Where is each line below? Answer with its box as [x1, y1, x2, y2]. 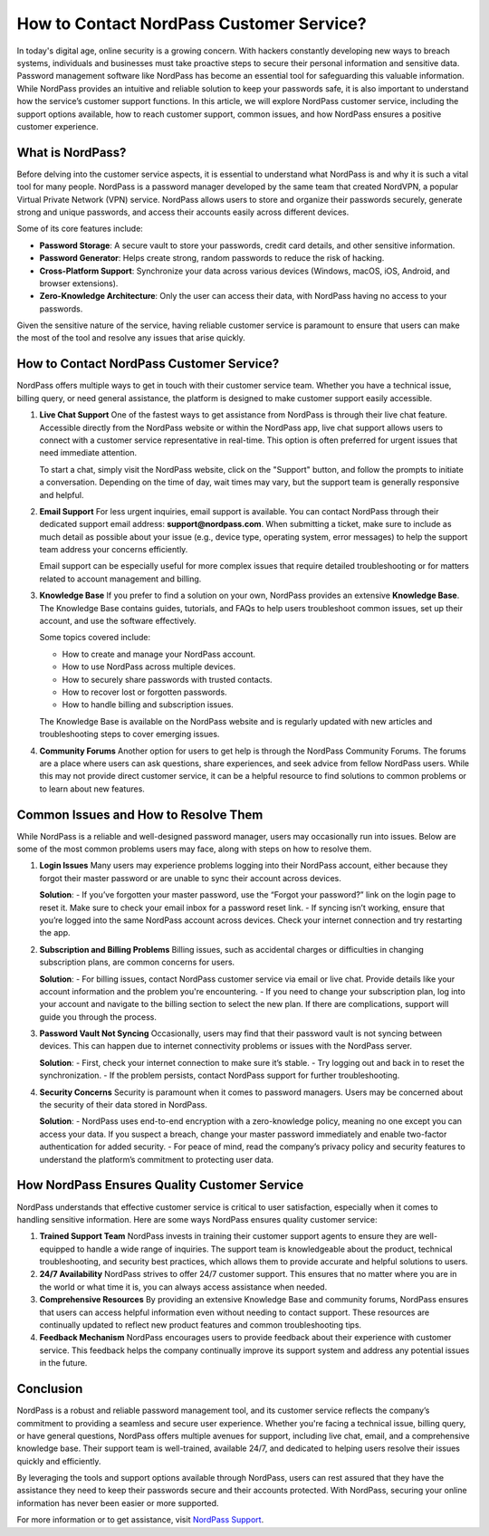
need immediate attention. [39, 447, 138, 458]
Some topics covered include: [39, 632, 151, 643]
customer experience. [16, 120, 99, 131]
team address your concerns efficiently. [39, 544, 188, 555]
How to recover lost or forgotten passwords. [62, 686, 227, 697]
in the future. [39, 1358, 88, 1368]
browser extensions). [39, 277, 119, 289]
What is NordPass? [16, 145, 127, 160]
